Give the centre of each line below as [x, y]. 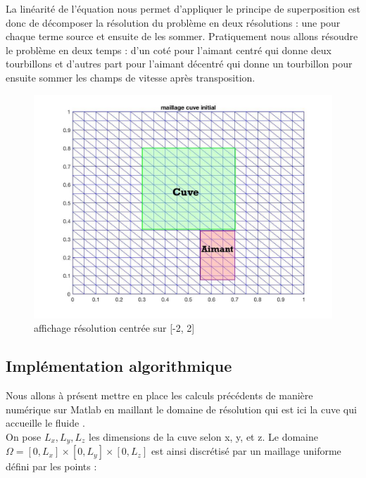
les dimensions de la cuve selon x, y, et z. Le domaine [203, 436]
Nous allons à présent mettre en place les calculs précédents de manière [159, 395]
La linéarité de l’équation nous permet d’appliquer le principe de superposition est [183, 8]
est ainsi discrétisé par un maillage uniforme [246, 451]
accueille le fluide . [45, 423]
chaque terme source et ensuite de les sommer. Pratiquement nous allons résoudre [182, 36]
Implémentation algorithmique [119, 366]
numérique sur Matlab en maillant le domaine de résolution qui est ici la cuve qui [181, 409]
